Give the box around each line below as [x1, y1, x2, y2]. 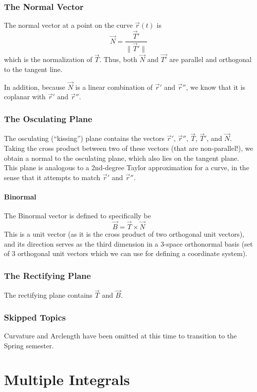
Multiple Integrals [4, 369, 130, 390]
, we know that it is [186, 81, 246, 92]
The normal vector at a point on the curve [4, 20, 133, 30]
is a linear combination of [75, 81, 153, 92]
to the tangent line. [4, 64, 62, 74]
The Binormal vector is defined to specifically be [4, 210, 151, 221]
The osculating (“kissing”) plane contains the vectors [4, 133, 164, 143]
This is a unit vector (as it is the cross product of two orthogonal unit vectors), [4, 228, 245, 239]
